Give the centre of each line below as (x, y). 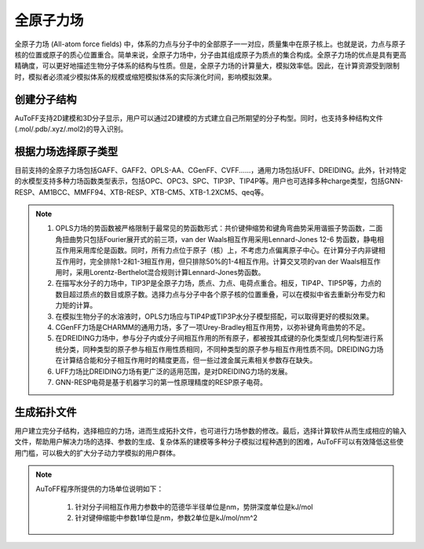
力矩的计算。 (76, 306)
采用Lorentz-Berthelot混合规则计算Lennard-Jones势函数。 (170, 273)
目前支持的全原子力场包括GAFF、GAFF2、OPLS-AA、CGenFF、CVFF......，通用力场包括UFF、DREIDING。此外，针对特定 (211, 170)
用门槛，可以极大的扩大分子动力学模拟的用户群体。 (97, 452)
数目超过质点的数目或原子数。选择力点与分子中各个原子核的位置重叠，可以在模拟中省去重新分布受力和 (220, 294)
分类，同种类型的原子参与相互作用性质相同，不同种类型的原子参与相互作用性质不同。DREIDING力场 (223, 349)
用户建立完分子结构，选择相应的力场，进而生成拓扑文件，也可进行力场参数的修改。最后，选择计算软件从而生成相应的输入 (210, 430)
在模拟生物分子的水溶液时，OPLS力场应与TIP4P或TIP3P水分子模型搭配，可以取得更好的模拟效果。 (214, 316)
